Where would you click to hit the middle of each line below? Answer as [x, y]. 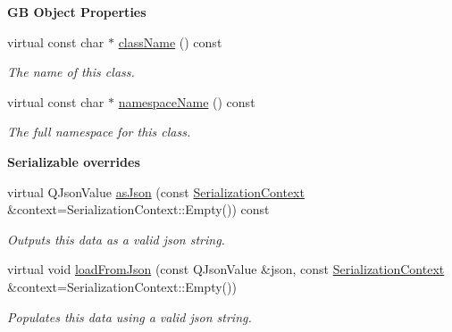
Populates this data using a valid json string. [130, 316]
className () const [170, 41]
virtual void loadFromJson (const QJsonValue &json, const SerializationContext [226, 269]
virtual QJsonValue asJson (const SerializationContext [156, 191]
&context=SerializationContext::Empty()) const [138, 209]
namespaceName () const [187, 101]
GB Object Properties [77, 12]
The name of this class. [71, 72]
